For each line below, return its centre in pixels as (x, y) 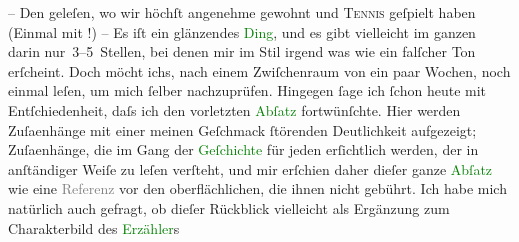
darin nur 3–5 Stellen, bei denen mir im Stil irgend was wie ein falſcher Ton (242, 51)
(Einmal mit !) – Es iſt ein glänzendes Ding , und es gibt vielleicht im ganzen (242, 31)
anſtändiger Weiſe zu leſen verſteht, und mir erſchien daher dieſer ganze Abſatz (250, 168)
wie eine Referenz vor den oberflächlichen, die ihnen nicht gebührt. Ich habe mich (257, 188)
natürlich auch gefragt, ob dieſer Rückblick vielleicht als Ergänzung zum (229, 207)
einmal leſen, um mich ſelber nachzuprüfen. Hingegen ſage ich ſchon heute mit (247, 90)
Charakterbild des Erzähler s (94, 227)
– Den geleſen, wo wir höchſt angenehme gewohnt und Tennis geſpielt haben (242, 12)
